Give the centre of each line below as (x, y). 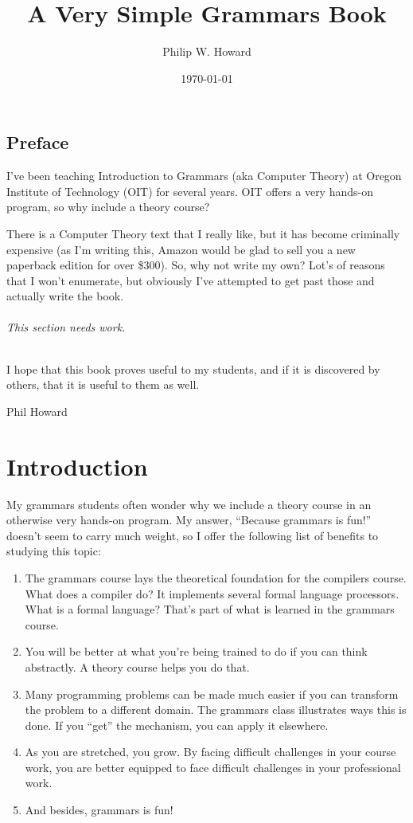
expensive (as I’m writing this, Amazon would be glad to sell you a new (181, 249)
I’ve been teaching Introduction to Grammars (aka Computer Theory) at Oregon (204, 176)
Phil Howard (37, 411)
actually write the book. (65, 296)
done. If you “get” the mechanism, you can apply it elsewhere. (177, 725)
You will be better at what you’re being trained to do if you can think (196, 651)
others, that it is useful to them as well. (103, 384)
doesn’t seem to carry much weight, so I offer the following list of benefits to (193, 535)
